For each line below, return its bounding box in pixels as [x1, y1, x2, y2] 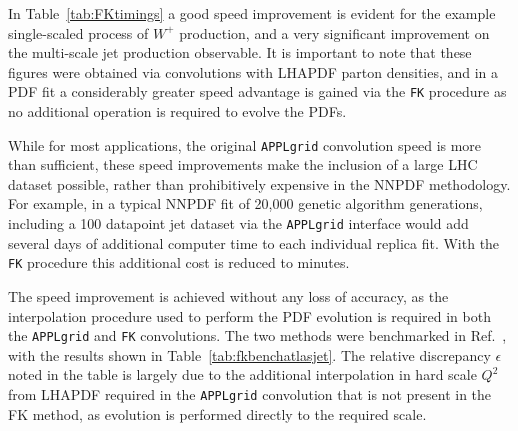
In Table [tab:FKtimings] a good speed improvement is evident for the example [8, 3, 496, 23]
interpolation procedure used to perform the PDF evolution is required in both [8, 305, 491, 326]
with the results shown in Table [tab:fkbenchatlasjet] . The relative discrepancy [8, 344, 491, 365]
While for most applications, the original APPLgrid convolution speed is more [8, 134, 482, 155]
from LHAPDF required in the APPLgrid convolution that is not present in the [8, 384, 492, 404]
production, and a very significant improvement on [179, 22, 490, 43]
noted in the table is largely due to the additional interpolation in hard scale [8, 364, 477, 385]
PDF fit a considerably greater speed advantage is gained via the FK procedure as [8, 81, 507, 102]
